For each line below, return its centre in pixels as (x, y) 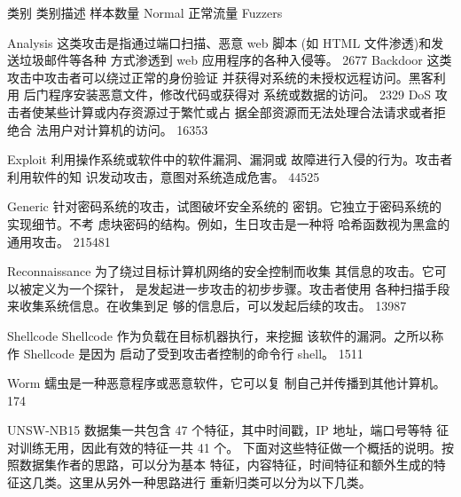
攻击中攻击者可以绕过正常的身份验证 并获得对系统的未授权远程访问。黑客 (220, 77)
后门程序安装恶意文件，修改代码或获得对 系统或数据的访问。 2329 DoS (227, 95)
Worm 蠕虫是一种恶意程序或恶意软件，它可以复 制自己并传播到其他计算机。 (227, 383)
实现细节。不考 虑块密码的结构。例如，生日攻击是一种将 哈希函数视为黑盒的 (229, 223)
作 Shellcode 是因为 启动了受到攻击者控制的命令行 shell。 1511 (185, 353)
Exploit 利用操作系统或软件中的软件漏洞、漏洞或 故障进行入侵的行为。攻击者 (230, 159)
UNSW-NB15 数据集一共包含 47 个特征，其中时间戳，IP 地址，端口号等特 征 (228, 430)
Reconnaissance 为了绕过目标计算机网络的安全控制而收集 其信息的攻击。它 (221, 271)
